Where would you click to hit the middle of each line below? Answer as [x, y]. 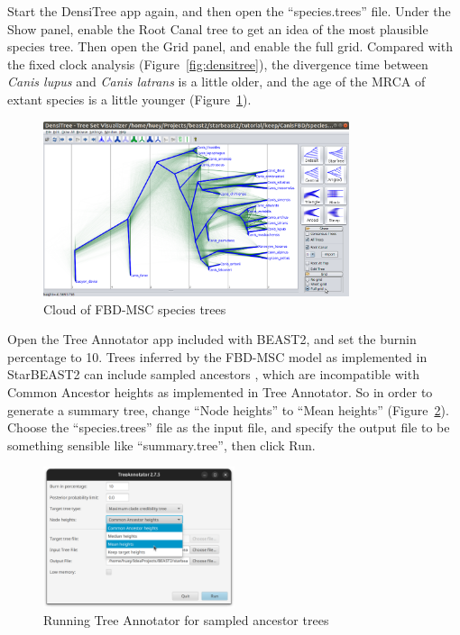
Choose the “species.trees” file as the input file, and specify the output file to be [229, 427]
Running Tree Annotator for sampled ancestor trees [186, 620]
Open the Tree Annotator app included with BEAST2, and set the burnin [212, 339]
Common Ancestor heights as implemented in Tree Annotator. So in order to [220, 391]
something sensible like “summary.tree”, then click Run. [161, 444]
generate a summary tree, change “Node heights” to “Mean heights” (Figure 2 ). [228, 409]
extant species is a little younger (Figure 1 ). [129, 99]
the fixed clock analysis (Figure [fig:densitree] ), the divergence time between [218, 63]
